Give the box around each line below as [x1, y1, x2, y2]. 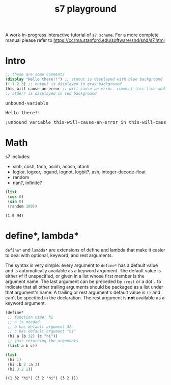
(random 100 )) [7, 204, 38, 209]
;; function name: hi [7, 315, 53, 320]
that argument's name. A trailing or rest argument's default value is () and [5, 289, 160, 295]
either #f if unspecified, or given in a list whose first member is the [5, 273, 145, 279]
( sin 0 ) [7, 199, 24, 204]
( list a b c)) [7, 343, 38, 348]
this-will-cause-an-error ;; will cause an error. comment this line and [5, 86, 165, 91]
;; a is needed [7, 319, 40, 324]
